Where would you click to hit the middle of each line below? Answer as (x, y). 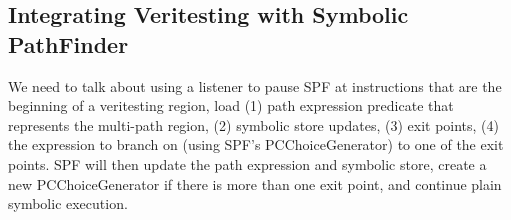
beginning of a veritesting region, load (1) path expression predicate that (231, 105)
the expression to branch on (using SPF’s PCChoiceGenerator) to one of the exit (256, 144)
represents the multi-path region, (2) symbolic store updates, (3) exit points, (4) (254, 124)
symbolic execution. (68, 203)
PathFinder (68, 43)
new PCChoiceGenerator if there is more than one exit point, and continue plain (255, 183)
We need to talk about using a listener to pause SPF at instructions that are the (255, 85)
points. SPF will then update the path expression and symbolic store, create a (247, 163)
